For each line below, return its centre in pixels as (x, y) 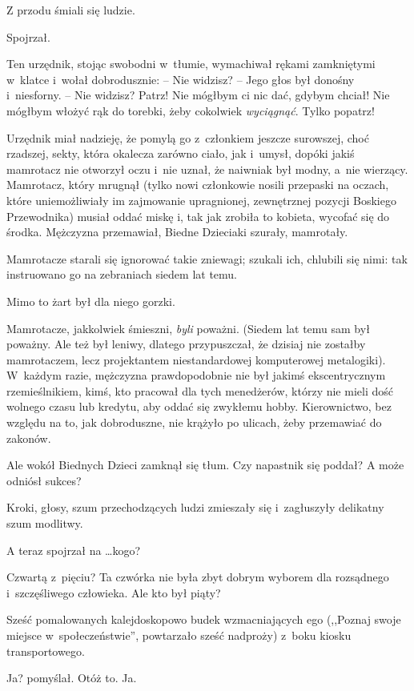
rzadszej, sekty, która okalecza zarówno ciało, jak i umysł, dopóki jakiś (181, 153)
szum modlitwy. (45, 523)
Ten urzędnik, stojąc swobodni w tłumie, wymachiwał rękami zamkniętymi (191, 64)
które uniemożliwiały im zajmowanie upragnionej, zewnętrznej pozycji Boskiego (201, 200)
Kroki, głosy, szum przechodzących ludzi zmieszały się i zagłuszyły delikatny (195, 507)
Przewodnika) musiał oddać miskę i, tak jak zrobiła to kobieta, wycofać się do (198, 216)
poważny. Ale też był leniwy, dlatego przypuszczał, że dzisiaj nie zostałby (186, 344)
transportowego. (46, 651)
